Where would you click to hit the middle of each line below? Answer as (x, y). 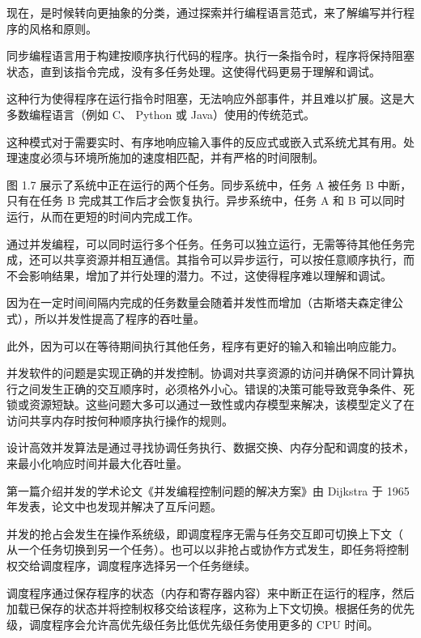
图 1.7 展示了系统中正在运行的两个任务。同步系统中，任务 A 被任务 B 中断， (209, 184)
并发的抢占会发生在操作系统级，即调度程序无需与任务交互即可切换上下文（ (205, 533)
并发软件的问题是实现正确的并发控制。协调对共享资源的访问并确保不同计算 (205, 373)
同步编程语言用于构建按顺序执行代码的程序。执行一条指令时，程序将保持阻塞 (210, 55)
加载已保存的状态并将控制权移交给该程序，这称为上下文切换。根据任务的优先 (210, 608)
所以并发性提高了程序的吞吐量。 (119, 318)
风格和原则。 (63, 28)
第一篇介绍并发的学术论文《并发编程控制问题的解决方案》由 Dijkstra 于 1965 (208, 490)
